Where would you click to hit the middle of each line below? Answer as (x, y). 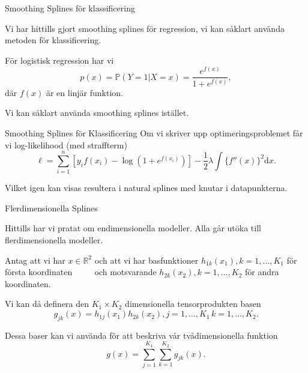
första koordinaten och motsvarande (81, 272)
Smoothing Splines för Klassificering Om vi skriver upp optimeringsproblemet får (154, 132)
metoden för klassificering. (53, 40)
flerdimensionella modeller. (54, 240)
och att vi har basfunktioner (146, 260)
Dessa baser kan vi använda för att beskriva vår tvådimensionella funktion (141, 335)
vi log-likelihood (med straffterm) (66, 144)
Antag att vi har (35, 260)
